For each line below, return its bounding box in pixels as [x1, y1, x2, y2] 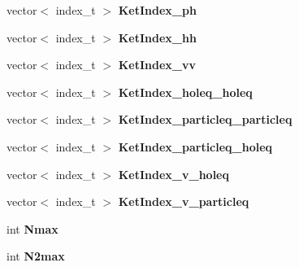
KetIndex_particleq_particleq [118, 111, 292, 128]
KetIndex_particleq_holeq [118, 138, 273, 155]
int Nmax [6, 220, 58, 237]
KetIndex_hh [118, 28, 197, 46]
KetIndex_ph [118, 2, 197, 18]
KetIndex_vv [118, 56, 196, 73]
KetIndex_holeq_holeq [118, 83, 253, 100]
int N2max [6, 247, 65, 265]
